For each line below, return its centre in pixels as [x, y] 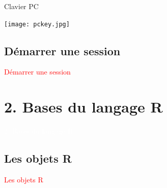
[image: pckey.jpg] [37, 24]
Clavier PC [21, 6]
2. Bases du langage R [83, 107]
